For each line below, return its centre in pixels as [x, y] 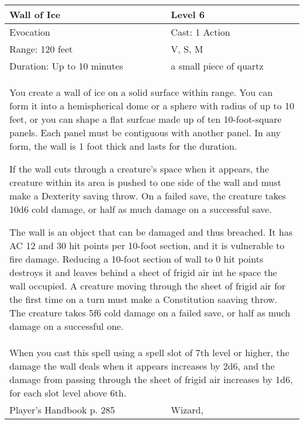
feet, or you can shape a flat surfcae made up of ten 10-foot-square [146, 119]
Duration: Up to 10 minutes [66, 66]
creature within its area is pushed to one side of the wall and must [145, 182]
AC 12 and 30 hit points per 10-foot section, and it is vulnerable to [147, 245]
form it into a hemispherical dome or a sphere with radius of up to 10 [152, 106]
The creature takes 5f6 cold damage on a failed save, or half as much [150, 313]
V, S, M [187, 49]
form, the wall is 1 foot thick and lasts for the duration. [123, 146]
